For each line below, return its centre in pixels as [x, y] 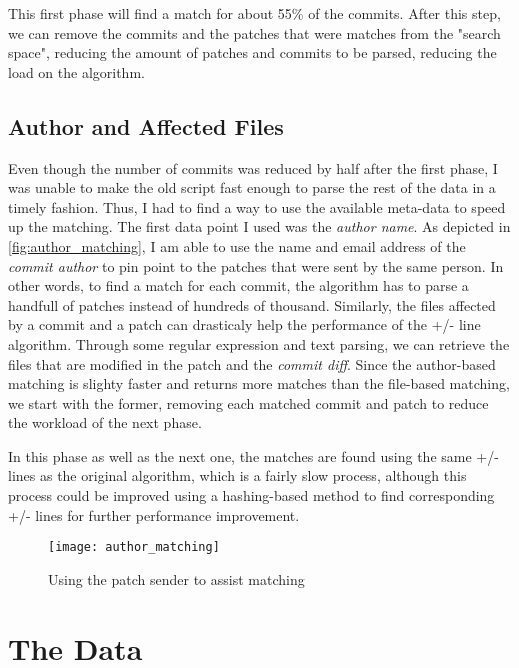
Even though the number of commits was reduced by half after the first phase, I [253, 167]
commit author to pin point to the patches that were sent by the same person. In [256, 265]
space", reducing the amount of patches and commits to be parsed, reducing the [252, 52]
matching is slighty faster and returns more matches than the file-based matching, [259, 383]
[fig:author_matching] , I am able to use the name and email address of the [237, 245]
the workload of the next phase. [105, 422]
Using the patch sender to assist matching [176, 578]
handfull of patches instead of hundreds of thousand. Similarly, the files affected [252, 304]
